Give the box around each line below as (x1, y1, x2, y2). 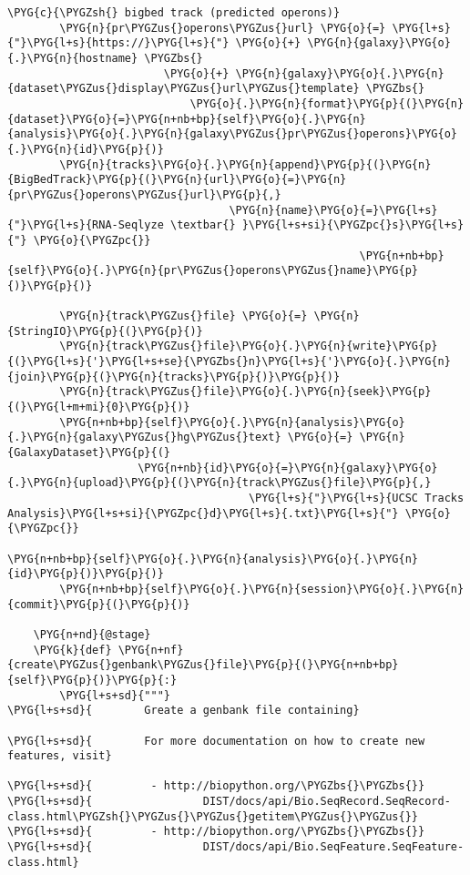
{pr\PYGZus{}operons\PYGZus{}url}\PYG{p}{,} (7, 188, 281, 201)
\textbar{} (169, 219, 236, 232)
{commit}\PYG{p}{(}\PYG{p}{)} (7, 597, 190, 611)
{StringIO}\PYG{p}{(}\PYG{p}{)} (7, 324, 203, 338)
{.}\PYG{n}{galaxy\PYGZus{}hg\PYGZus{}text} (7, 431, 281, 444)
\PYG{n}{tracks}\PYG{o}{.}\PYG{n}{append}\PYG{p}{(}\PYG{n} (59, 158, 432, 171)
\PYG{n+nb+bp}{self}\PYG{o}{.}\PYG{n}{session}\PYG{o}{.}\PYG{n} (59, 582, 465, 595)
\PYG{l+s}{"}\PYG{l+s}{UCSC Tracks (248, 492, 465, 504)
